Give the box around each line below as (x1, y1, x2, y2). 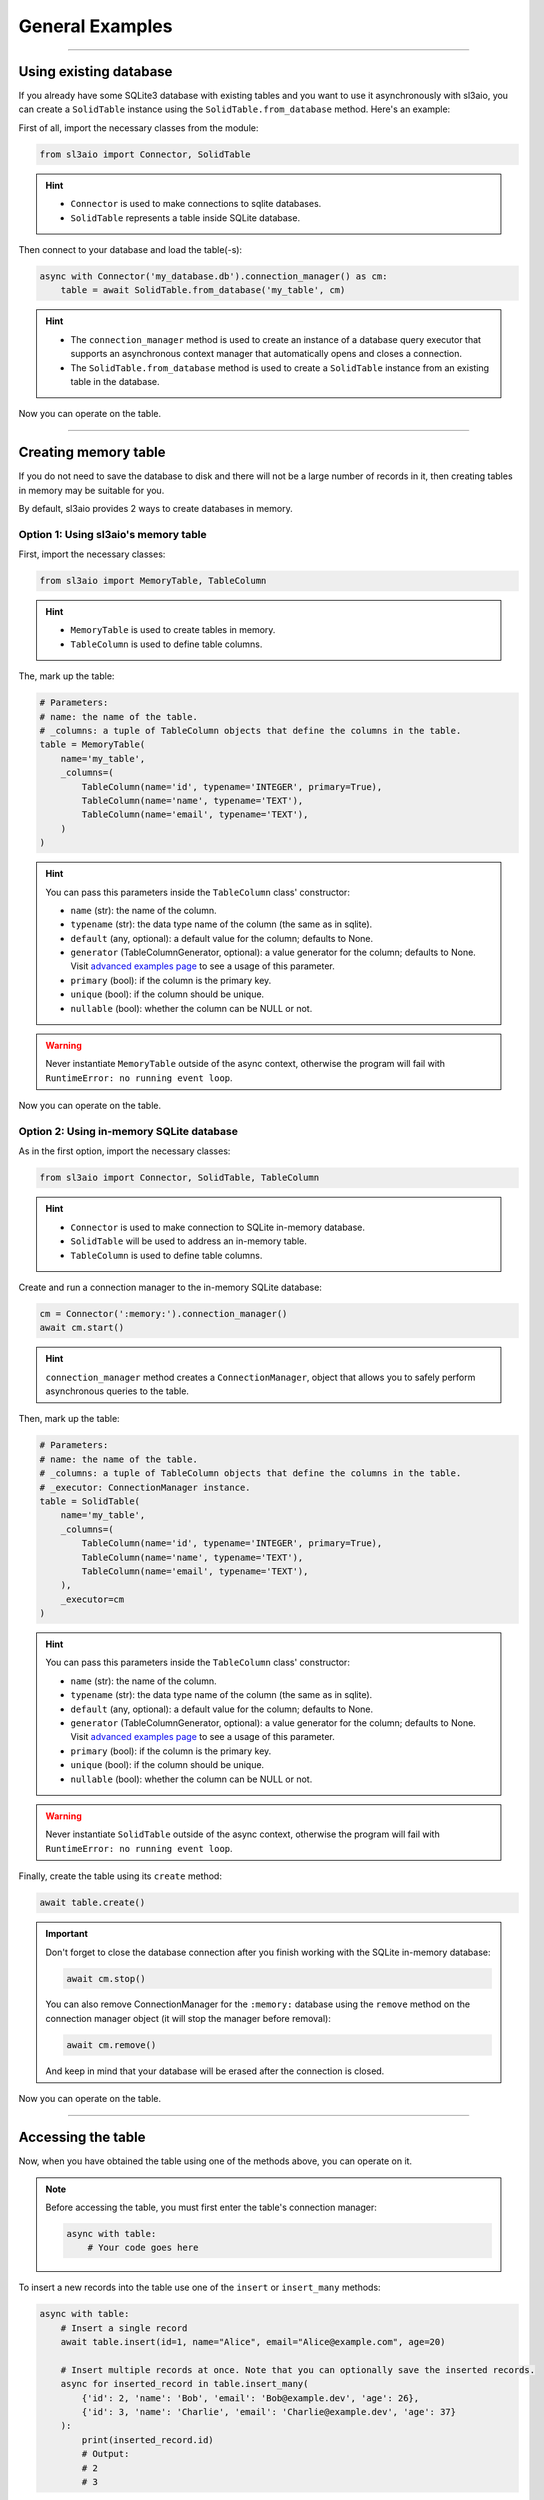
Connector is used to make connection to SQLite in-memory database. (70, 1221, 365, 1233)
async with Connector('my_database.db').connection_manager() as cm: (39, 270, 388, 282)
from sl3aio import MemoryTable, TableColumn (39, 575, 267, 587)
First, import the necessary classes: (18, 548, 166, 560)
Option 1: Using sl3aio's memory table (18, 527, 207, 541)
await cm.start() (39, 1322, 125, 1334)
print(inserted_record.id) (81, 2434, 214, 2445)
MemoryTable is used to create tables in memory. (70, 624, 276, 636)
